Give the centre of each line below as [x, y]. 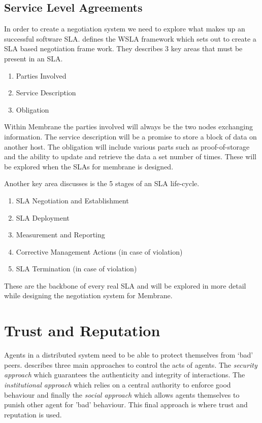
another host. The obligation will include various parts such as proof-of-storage [127, 146]
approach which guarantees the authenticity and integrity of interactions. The [125, 375]
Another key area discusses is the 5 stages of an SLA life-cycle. [102, 183]
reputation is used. [33, 414]
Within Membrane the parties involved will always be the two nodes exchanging [128, 127]
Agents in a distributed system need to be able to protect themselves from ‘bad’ [129, 355]
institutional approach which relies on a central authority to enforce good [118, 384]
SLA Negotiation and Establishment [72, 200]
